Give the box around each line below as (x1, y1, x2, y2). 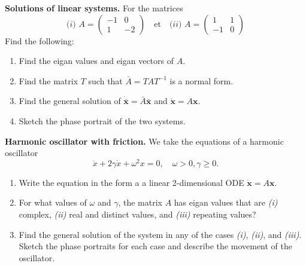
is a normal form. (169, 74, 234, 87)
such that (88, 74, 123, 87)
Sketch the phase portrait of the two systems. (19, 114, 186, 127)
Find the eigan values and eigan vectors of (19, 54, 174, 67)
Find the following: (5, 34, 74, 47)
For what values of (19, 196, 87, 209)
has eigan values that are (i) (174, 196, 278, 209)
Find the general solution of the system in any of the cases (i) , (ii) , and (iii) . (19, 228, 302, 240)
